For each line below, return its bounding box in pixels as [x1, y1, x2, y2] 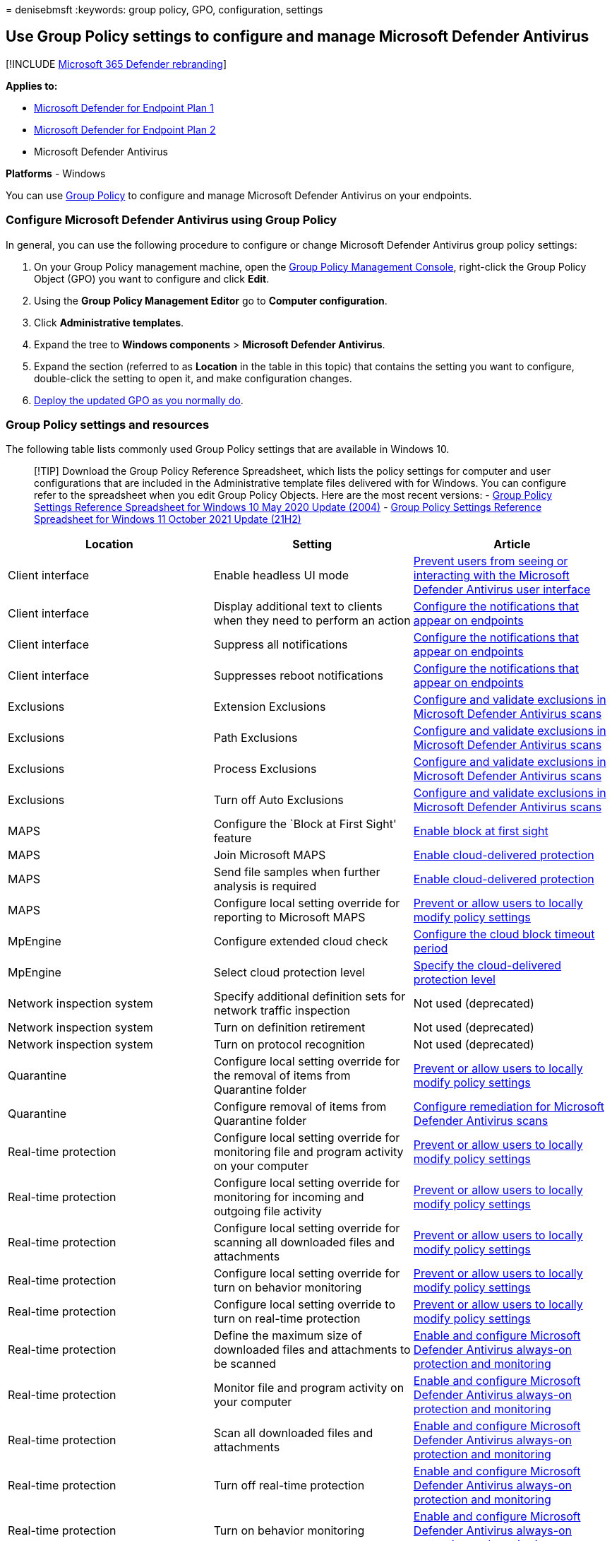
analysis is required [213, 879, 317, 894]
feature [213, 831, 252, 846]
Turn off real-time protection [213, 1478, 365, 1493]
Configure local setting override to [213, 1297, 395, 1312]
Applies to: [6, 79, 58, 92]
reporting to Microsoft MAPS [213, 910, 366, 925]
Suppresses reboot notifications [213, 668, 383, 683]
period [413, 941, 448, 956]
